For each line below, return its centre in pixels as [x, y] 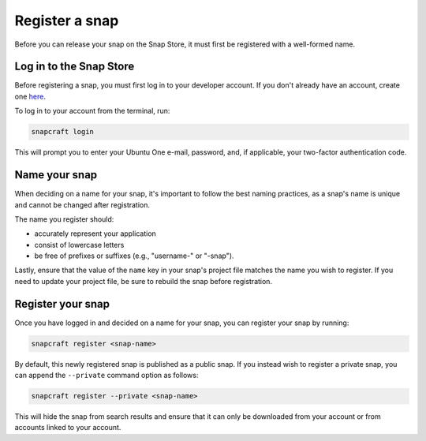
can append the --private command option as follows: [106, 376]
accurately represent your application [95, 234]
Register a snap [67, 21]
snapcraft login [63, 132]
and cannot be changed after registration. [82, 204]
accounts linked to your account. [68, 428]
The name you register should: [64, 219]
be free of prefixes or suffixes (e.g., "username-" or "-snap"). [134, 256]
